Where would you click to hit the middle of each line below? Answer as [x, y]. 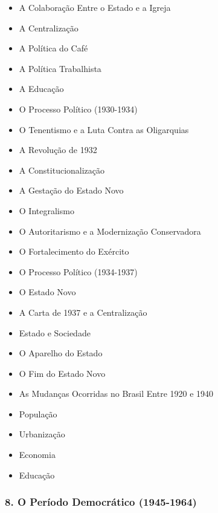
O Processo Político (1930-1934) [78, 109]
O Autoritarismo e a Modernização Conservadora [110, 231]
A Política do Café [53, 48]
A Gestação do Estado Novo [71, 190]
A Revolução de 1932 [58, 150]
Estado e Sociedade [55, 332]
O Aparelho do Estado [61, 353]
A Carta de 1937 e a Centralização [83, 312]
